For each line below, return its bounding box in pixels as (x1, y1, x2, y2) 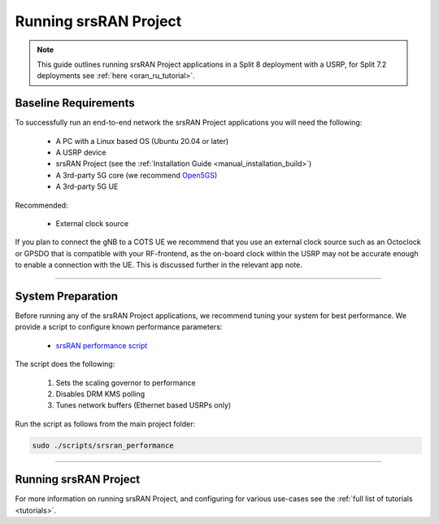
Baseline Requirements (15, 96, 135, 110)
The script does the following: (15, 359, 115, 369)
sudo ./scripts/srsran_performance (32, 440, 174, 450)
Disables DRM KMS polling (55, 389, 146, 399)
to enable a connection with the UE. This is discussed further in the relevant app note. (15, 260, 302, 270)
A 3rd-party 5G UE (55, 181, 119, 191)
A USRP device (55, 147, 106, 158)
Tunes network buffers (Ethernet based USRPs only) (55, 400, 232, 410)
